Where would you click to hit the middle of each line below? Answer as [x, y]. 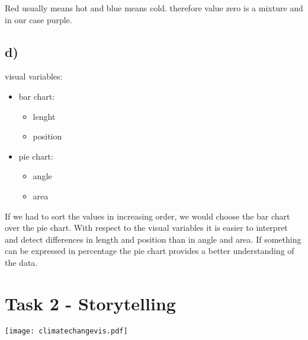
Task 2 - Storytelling [90, 303]
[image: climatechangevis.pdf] [66, 331]
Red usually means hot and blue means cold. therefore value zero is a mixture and [154, 8]
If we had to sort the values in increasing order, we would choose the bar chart [147, 216]
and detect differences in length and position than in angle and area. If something [153, 239]
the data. [21, 262]
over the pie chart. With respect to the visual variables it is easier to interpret [146, 228]
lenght [44, 116]
